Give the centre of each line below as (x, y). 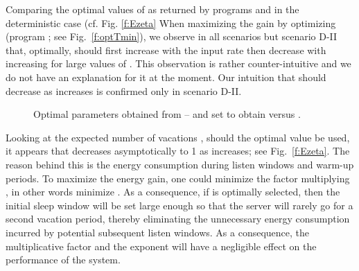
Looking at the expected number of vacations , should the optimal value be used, (178, 137)
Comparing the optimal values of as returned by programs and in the (152, 9)
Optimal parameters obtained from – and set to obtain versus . (167, 114)
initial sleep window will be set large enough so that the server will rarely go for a (179, 205)
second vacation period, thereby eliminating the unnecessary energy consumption (178, 219)
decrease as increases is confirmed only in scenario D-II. (124, 90)
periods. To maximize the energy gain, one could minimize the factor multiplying (178, 178)
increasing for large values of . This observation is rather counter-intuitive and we (178, 63)
